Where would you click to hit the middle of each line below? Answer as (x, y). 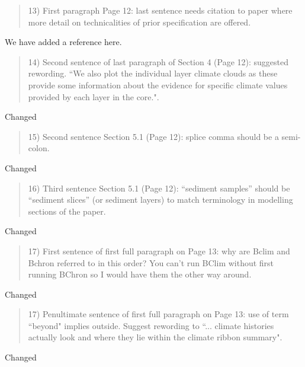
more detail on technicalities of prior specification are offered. (139, 22)
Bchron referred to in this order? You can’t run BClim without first (151, 262)
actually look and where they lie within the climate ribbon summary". (155, 337)
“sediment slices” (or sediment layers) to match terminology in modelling (160, 200)
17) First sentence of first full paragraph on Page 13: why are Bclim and (159, 250)
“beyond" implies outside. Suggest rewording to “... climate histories (151, 325)
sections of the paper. (67, 211)
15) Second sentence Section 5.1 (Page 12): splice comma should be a (153, 136)
